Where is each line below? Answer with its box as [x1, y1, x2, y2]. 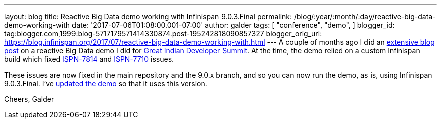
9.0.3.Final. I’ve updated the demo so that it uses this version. [4, 79, 207, 88]
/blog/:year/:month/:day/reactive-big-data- [293, 12, 436, 21]
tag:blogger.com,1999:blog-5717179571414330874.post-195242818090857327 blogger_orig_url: [4, 29, 322, 38]
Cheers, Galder [4, 95, 54, 103]
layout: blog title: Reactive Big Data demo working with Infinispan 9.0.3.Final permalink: [4, 12, 292, 21]
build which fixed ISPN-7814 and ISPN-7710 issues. [4, 55, 174, 64]
